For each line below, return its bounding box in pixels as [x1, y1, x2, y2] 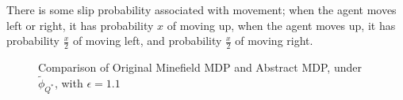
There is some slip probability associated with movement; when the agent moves [6, 2, 397, 17]
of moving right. [235, 32, 313, 49]
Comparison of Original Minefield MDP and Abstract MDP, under [38, 59, 362, 76]
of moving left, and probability [72, 32, 222, 49]
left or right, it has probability [6, 17, 154, 33]
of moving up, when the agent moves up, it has [167, 17, 396, 33]
